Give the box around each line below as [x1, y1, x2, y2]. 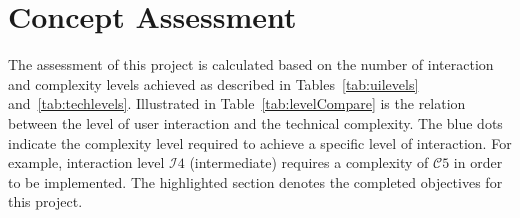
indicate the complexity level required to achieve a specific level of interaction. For [8, 132, 512, 153]
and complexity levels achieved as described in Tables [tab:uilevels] [8, 73, 419, 94]
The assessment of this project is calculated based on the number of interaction [8, 54, 494, 75]
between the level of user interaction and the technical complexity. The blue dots [8, 112, 503, 133]
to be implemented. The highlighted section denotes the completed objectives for [8, 171, 503, 192]
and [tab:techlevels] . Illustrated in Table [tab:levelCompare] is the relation [8, 93, 466, 114]
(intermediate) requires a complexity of [189, 152, 429, 173]
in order [453, 152, 503, 173]
